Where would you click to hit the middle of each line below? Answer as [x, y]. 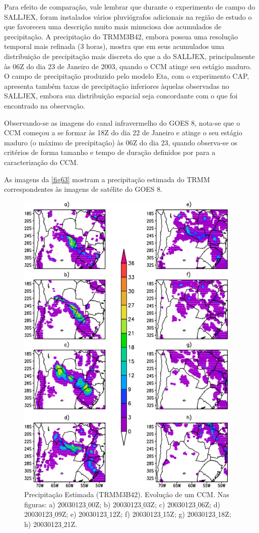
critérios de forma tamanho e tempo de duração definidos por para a [110, 152]
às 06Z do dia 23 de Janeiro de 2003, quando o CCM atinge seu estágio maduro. [128, 66]
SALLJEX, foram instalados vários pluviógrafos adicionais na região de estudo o [128, 16]
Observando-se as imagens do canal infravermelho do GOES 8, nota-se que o [122, 122]
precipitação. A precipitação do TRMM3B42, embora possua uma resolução [121, 36]
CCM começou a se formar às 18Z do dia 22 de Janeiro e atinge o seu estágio [123, 132]
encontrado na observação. [45, 105]
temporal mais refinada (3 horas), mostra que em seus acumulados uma [114, 46]
